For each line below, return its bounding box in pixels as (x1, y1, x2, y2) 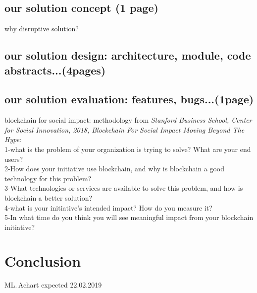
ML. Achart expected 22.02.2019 (4, 280, 102, 290)
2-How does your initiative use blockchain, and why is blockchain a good (4, 163, 224, 174)
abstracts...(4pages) (4, 62, 106, 77)
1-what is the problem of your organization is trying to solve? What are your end (4, 144, 251, 154)
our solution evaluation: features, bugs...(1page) (4, 91, 254, 107)
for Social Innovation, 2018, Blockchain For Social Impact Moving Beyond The (4, 124, 245, 135)
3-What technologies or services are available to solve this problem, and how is (4, 183, 243, 193)
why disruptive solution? (4, 23, 79, 34)
